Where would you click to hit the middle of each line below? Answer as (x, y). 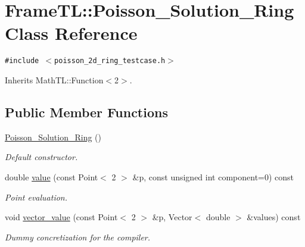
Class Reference (71, 33)
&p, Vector (172, 217)
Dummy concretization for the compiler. (78, 237)
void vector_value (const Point (61, 217)
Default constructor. (41, 157)
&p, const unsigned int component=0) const (213, 176)
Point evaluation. (36, 197)
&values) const (274, 217)
